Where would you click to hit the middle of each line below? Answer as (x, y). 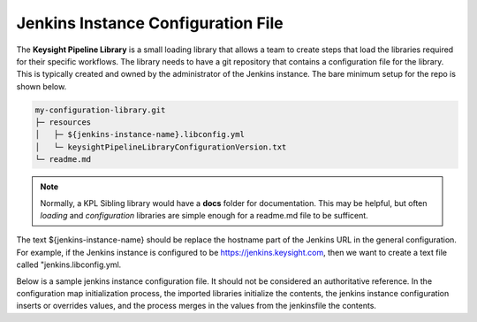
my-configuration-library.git (100, 110)
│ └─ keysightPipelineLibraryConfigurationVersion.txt (161, 147)
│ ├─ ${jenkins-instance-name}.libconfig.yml (140, 134)
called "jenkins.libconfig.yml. (69, 264)
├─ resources (63, 123)
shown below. (42, 86)
